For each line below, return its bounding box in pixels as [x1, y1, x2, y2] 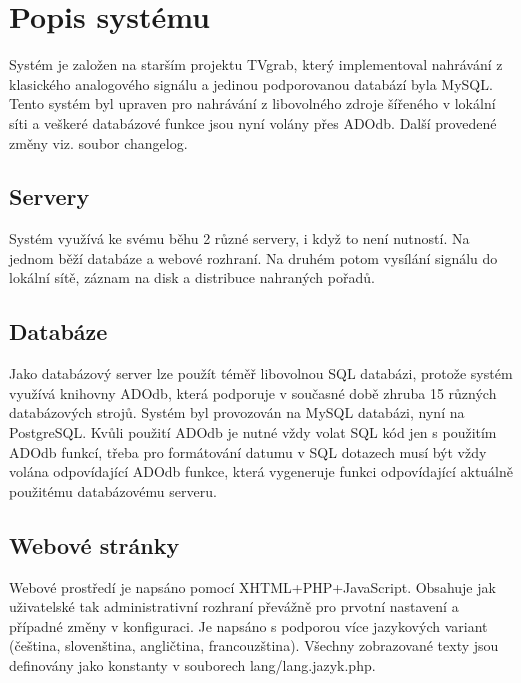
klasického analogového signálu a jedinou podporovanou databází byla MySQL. [9, 73, 493, 94]
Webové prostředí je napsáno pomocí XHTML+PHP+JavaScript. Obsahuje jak [9, 576, 496, 597]
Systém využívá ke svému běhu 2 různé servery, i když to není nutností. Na [9, 228, 470, 249]
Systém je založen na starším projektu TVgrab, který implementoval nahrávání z [9, 54, 503, 75]
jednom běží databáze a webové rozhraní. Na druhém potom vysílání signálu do [9, 247, 498, 268]
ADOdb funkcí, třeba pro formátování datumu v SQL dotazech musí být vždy [9, 441, 487, 462]
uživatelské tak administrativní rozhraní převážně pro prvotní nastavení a [9, 596, 459, 617]
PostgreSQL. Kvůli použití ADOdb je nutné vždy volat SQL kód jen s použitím [9, 422, 497, 443]
